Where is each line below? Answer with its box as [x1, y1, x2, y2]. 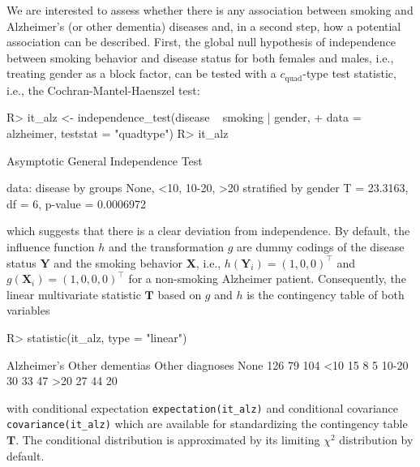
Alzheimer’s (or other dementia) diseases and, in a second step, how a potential [6, 17, 401, 34]
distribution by [339, 431, 414, 448]
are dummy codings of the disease [237, 238, 405, 255]
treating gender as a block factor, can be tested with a [6, 65, 276, 82]
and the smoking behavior [54, 254, 183, 271]
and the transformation [108, 238, 225, 255]
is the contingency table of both [246, 285, 405, 302]
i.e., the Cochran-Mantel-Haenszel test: [6, 81, 200, 98]
